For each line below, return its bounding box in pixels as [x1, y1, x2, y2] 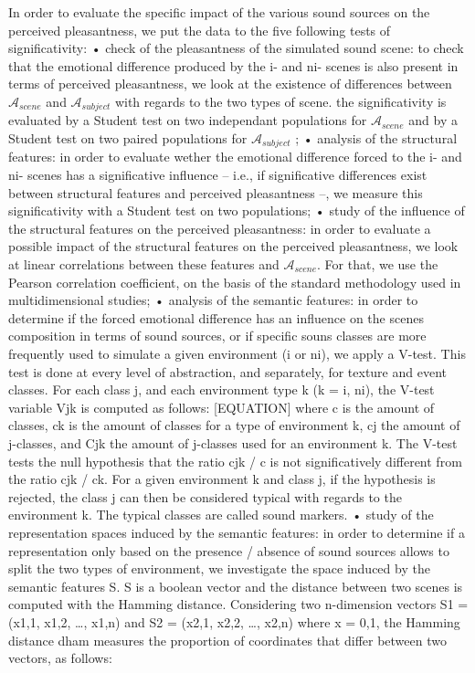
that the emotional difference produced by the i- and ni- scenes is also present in [8, 56, 459, 75]
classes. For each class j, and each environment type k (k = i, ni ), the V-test [8, 380, 435, 399]
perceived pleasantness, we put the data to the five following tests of [8, 20, 391, 39]
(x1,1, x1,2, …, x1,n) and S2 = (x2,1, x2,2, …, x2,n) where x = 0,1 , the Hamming [8, 612, 460, 631]
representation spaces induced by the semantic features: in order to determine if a [8, 522, 465, 542]
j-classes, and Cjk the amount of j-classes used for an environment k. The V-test [8, 433, 458, 452]
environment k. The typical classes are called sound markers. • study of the [8, 505, 434, 524]
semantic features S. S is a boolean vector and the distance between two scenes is [8, 576, 463, 595]
